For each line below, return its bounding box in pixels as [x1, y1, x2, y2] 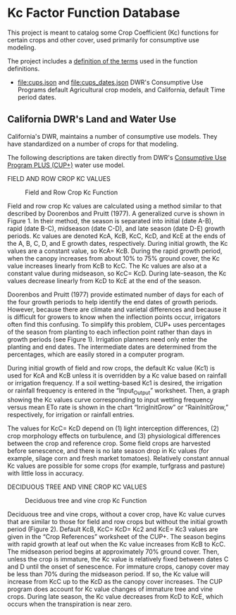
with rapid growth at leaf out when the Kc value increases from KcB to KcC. [7, 540, 226, 548]
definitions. [7, 64, 40, 73]
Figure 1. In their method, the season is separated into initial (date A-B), [7, 216, 213, 225]
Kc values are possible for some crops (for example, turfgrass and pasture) [7, 461, 225, 470]
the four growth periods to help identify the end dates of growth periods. [7, 297, 218, 306]
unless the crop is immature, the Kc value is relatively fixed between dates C [7, 554, 229, 563]
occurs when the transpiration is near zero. [7, 600, 132, 608]
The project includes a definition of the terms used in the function [7, 56, 198, 65]
